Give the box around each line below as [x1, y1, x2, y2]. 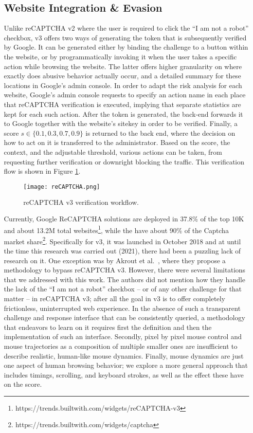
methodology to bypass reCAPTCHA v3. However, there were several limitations [4, 265, 246, 275]
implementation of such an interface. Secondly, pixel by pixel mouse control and [4, 331, 242, 342]
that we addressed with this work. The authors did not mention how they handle [4, 274, 245, 284]
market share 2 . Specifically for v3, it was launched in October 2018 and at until [4, 235, 241, 246]
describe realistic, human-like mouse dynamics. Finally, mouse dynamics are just [4, 350, 244, 361]
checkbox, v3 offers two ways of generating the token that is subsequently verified [4, 32, 247, 42]
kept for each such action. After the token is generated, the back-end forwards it [4, 108, 243, 119]
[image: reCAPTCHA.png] [23, 183, 100, 190]
